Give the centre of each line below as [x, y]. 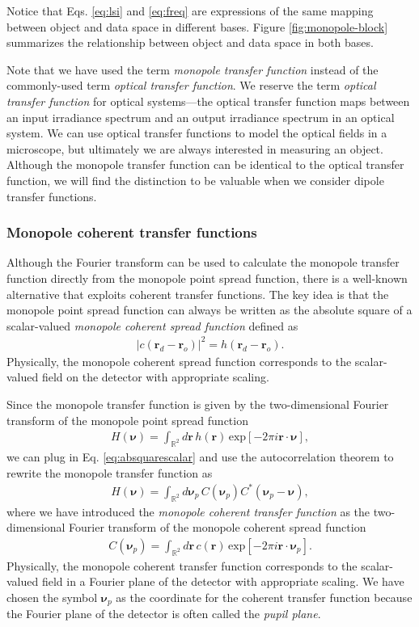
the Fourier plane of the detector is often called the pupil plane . [164, 614]
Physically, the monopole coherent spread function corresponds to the [179, 361]
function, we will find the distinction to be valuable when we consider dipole [195, 180]
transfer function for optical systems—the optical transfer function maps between [208, 101]
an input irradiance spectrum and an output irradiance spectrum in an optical [201, 117]
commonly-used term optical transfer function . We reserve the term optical [191, 85]
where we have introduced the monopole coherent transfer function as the [188, 511]
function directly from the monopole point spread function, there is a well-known [207, 278]
